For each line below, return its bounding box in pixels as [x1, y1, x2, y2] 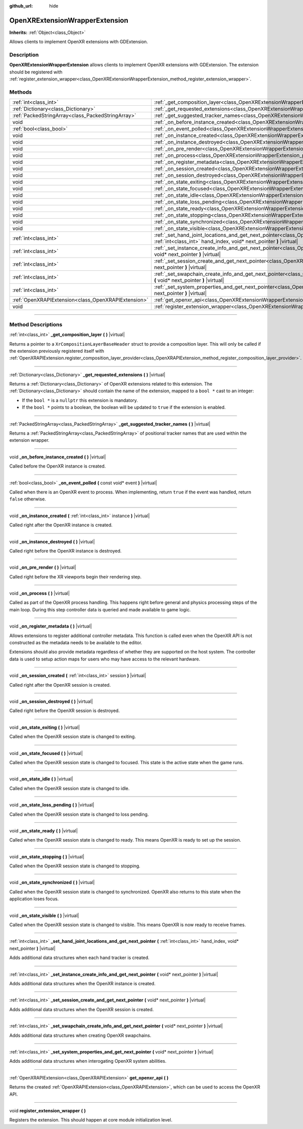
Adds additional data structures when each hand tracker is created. [9, 954, 150, 961]
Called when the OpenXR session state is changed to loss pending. [9, 811, 149, 817]
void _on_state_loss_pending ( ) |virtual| [9, 802, 94, 808]
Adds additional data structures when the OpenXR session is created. [9, 1006, 154, 1012]
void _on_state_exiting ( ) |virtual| [9, 724, 80, 730]
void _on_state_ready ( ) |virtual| [9, 827, 78, 833]
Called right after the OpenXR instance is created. [9, 522, 113, 528]
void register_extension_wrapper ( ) [9, 1107, 86, 1113]
